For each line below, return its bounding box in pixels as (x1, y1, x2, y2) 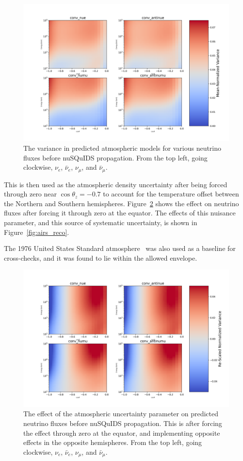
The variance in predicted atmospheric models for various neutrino (23, 142, 222, 153)
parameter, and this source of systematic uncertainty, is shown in (4, 217, 197, 227)
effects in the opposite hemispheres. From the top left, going (23, 437, 202, 447)
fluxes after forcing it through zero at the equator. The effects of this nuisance (4, 208, 236, 218)
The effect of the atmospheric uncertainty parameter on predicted (23, 408, 218, 419)
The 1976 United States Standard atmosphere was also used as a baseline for (4, 243, 236, 253)
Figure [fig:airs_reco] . (4, 227, 69, 237)
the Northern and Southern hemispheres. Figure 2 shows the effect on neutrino (4, 198, 239, 208)
